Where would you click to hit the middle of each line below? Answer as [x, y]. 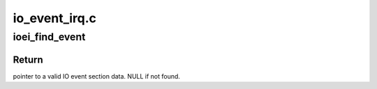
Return [28, 59]
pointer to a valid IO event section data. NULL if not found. [97, 76]
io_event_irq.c [55, 18]
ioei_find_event [49, 37]
